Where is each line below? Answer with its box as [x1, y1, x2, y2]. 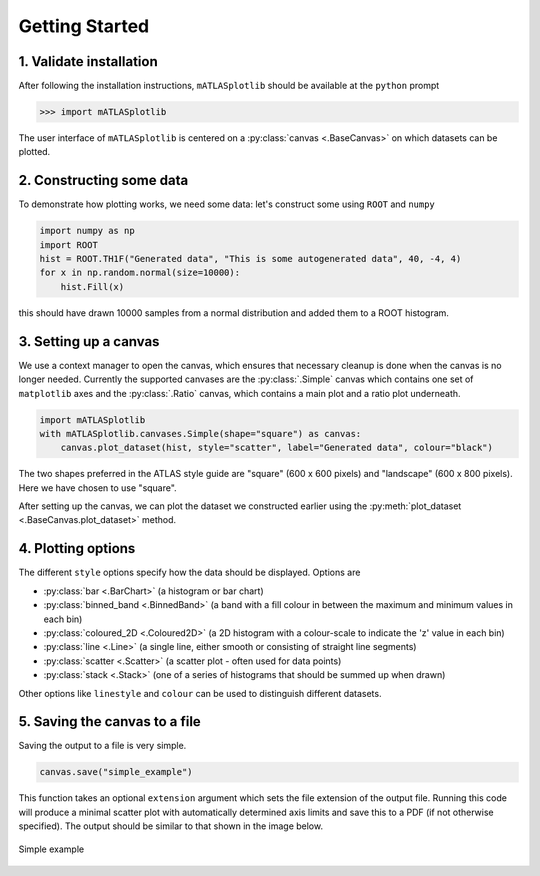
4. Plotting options [18, 540, 136, 557]
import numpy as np [39, 225, 135, 237]
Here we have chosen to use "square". [18, 481, 177, 494]
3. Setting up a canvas [18, 333, 160, 350]
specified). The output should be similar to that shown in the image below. [18, 820, 324, 832]
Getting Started [18, 15, 150, 37]
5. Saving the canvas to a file [18, 713, 202, 730]
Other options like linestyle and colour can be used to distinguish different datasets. [18, 687, 382, 699]
